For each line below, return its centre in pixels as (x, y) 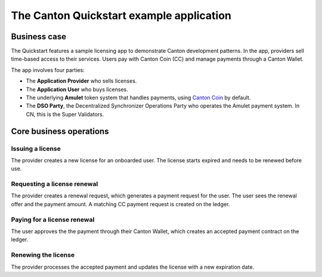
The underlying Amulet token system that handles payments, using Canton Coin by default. (138, 97)
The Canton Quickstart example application (121, 15)
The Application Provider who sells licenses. (81, 81)
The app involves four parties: (48, 70)
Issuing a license (36, 149)
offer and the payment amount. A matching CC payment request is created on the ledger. (120, 204)
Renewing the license (43, 255)
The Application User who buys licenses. (77, 89)
